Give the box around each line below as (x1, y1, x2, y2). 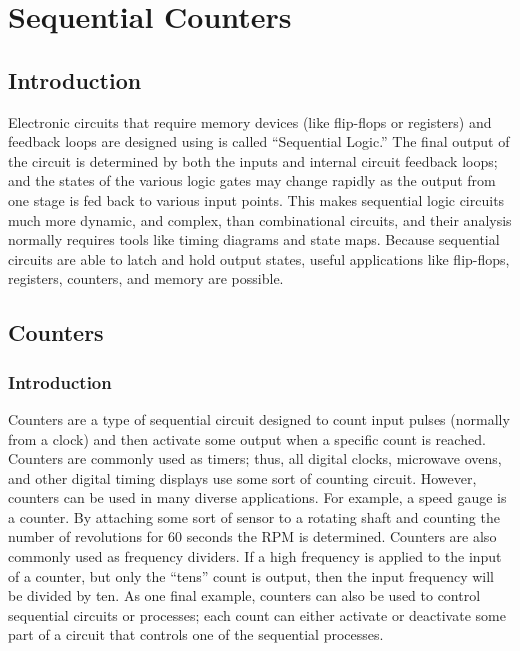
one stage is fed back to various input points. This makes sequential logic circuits (8, 189, 505, 210)
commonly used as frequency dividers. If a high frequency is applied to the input (8, 546, 502, 567)
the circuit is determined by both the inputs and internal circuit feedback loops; (8, 150, 498, 171)
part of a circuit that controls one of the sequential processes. (8, 624, 384, 645)
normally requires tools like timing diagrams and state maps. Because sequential (8, 229, 500, 250)
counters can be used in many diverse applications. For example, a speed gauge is (8, 487, 507, 508)
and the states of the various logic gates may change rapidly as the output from (8, 170, 496, 191)
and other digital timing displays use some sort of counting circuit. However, (8, 467, 477, 488)
